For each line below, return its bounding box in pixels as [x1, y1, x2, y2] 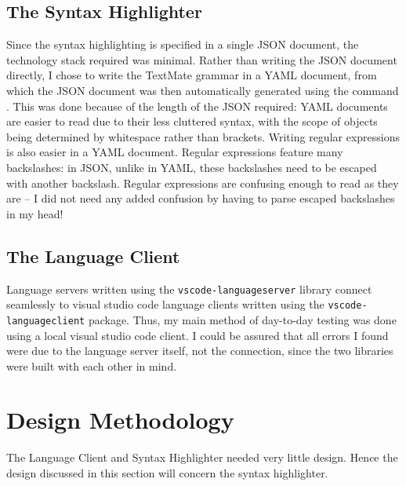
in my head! [6, 205, 63, 221]
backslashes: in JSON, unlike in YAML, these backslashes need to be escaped [6, 159, 377, 175]
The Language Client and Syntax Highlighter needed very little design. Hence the [6, 449, 398, 466]
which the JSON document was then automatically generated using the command [6, 82, 399, 98]
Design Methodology [6, 404, 234, 436]
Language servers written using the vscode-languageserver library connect [6, 280, 372, 297]
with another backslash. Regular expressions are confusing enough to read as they [6, 174, 399, 191]
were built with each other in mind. [6, 357, 177, 374]
